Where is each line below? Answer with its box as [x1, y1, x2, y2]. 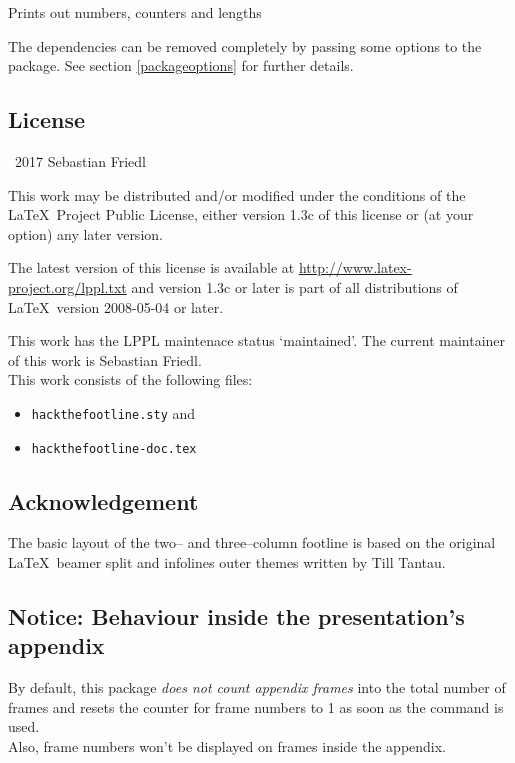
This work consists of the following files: [8, 369, 253, 390]
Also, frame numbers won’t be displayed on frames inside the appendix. [8, 736, 447, 756]
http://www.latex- [298, 257, 412, 278]
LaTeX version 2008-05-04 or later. [8, 296, 224, 317]
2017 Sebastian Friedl [14, 150, 146, 171]
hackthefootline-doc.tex [31, 441, 197, 456]
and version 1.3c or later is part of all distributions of [131, 276, 458, 297]
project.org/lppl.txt [8, 276, 127, 297]
